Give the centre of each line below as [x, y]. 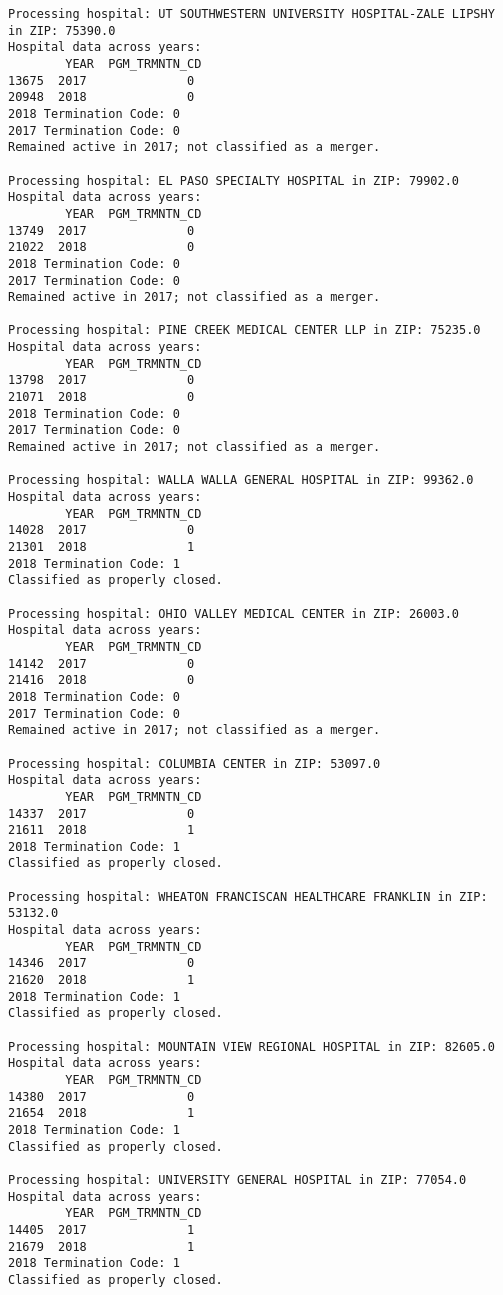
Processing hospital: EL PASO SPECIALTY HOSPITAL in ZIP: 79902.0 [234, 180]
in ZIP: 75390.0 [62, 30]
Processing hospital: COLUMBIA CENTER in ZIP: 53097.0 [194, 763]
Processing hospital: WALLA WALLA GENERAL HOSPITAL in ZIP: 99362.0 [241, 480]
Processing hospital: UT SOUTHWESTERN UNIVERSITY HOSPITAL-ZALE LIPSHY [251, 14]
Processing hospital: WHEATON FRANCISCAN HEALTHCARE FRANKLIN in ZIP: [248, 896]
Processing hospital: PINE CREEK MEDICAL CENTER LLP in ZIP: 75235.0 [244, 330]
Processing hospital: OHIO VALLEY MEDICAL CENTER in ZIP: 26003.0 [234, 613]
